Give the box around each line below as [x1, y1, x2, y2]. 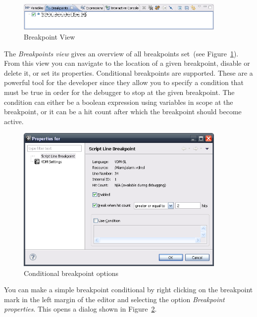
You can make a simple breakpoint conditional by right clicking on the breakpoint [4, 284, 253, 295]
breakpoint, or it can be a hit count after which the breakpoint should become [4, 106, 242, 117]
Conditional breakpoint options [24, 268, 119, 278]
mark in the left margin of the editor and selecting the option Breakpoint [4, 294, 225, 304]
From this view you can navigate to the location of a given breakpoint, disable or [4, 58, 250, 68]
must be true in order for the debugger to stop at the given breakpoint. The [4, 87, 235, 97]
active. [4, 116, 24, 126]
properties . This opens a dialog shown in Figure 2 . [4, 304, 157, 314]
